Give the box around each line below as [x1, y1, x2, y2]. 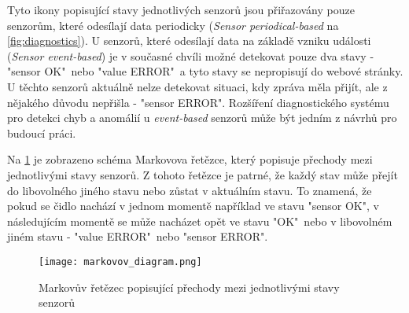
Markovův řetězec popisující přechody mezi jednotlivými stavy [39, 278, 340, 295]
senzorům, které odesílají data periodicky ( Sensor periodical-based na [7, 17, 339, 33]
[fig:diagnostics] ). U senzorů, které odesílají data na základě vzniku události [7, 32, 371, 49]
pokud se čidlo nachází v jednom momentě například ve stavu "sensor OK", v [7, 197, 379, 214]
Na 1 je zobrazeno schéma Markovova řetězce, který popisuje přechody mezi [7, 151, 373, 168]
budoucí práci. [7, 124, 76, 141]
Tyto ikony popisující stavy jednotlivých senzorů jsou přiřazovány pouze [7, 2, 355, 17]
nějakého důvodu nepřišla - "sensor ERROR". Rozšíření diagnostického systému [7, 94, 389, 110]
